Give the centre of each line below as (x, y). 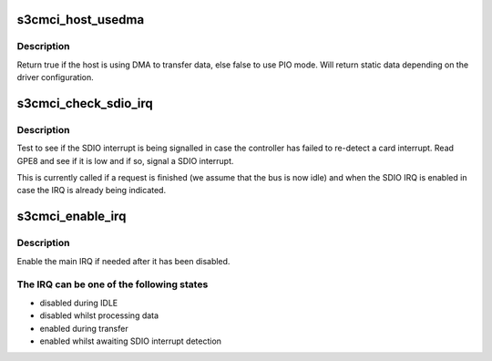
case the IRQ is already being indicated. (92, 191)
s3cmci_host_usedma (81, 20)
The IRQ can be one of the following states (113, 284)
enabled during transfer (84, 328)
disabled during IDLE (79, 303)
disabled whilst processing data (99, 315)
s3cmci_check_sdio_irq (85, 103)
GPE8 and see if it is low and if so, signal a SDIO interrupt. (125, 160)
